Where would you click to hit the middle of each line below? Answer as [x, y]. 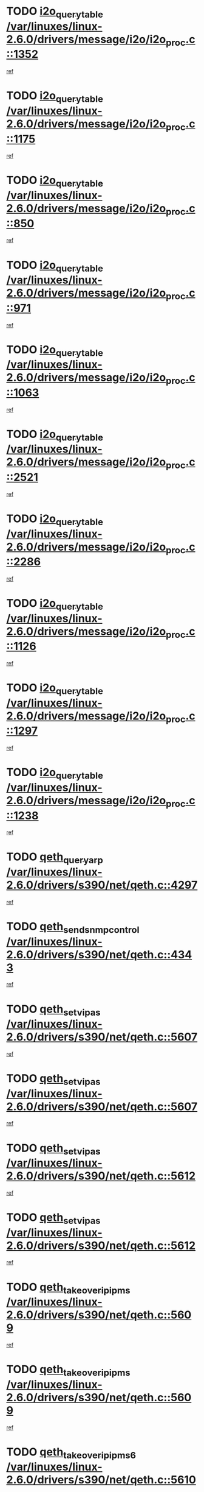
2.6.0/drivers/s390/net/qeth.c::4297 [102, 885]
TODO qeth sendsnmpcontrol [73, 928]
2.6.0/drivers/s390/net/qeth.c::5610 [101, 1480]
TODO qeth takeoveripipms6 [71, 1453]
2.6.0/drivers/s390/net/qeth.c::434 [99, 954]
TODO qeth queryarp [55, 858]
